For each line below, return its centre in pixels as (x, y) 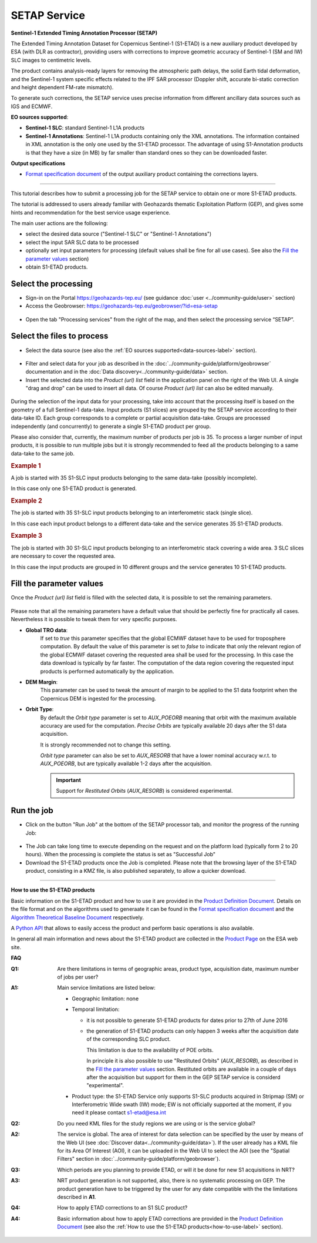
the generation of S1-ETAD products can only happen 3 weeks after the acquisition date (193, 1031)
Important (69, 780)
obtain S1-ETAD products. (57, 267)
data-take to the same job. (43, 453)
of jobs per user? (78, 977)
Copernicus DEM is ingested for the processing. (98, 698)
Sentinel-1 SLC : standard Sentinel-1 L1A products (85, 128)
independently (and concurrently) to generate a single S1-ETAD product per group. (111, 426)
